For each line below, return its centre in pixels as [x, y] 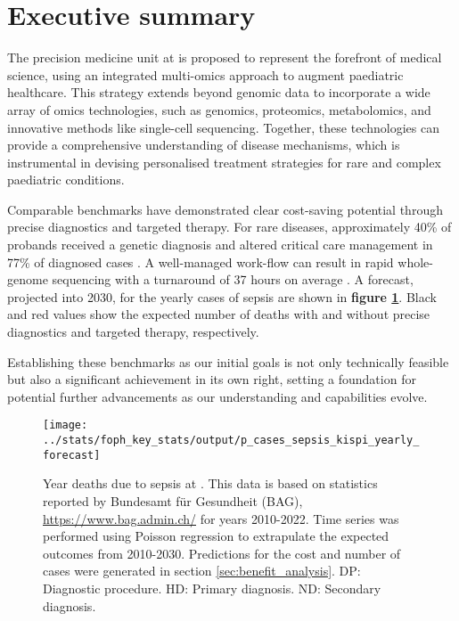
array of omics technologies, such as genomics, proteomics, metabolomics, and [219, 109]
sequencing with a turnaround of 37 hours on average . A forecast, [233, 279]
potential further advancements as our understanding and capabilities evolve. [217, 396]
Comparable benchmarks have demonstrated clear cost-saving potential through [225, 209]
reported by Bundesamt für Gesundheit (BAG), [173, 500]
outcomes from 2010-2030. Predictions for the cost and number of [222, 553]
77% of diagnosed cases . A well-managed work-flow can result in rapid [201, 261]
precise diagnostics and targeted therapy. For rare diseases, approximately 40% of [229, 227]
